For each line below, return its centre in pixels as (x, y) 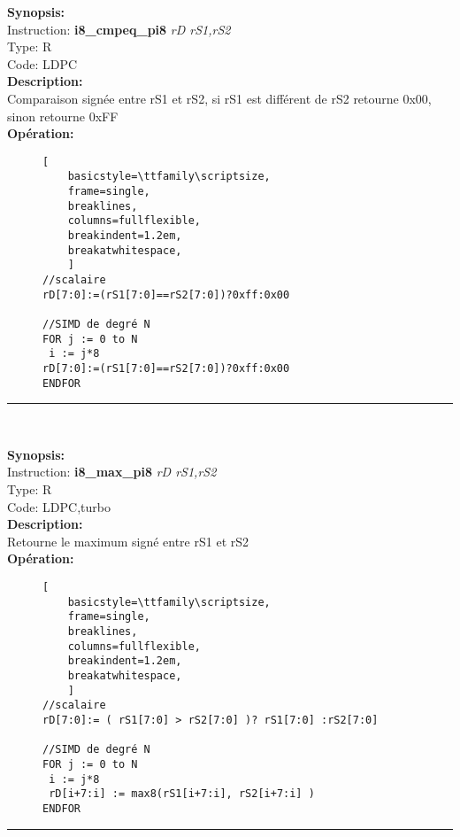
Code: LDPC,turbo (59, 506)
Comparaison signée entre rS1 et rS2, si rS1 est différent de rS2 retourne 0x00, (219, 98)
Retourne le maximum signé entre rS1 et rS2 (128, 541)
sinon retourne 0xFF (63, 116)
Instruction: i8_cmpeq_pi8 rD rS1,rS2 (119, 29)
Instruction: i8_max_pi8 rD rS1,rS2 (112, 472)
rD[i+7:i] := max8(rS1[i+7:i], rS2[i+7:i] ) (182, 794)
